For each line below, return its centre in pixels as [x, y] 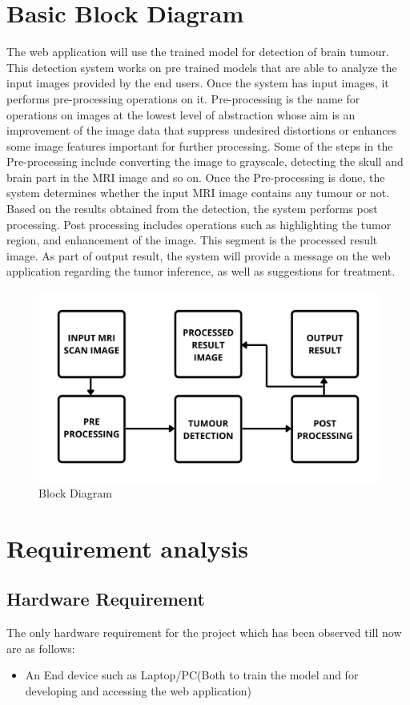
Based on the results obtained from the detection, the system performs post [192, 209]
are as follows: [41, 648]
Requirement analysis [128, 548]
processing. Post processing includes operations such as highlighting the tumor [199, 224]
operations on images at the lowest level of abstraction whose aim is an [181, 114]
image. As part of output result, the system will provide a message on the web [199, 255]
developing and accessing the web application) [138, 691]
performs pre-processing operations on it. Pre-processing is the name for [183, 98]
